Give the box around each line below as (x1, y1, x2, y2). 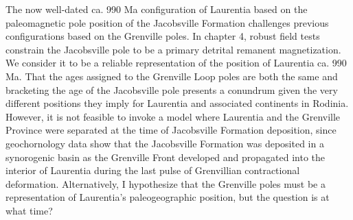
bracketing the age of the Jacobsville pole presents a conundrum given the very (5, 82, 338, 97)
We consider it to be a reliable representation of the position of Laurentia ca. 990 (5, 56, 347, 70)
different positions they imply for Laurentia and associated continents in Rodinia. (5, 96, 349, 110)
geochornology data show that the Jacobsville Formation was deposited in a (5, 136, 324, 150)
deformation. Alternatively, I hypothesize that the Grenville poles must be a (5, 176, 326, 191)
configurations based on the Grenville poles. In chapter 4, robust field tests (5, 29, 320, 43)
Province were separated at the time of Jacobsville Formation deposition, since (5, 123, 337, 137)
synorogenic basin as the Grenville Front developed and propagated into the (5, 149, 326, 164)
